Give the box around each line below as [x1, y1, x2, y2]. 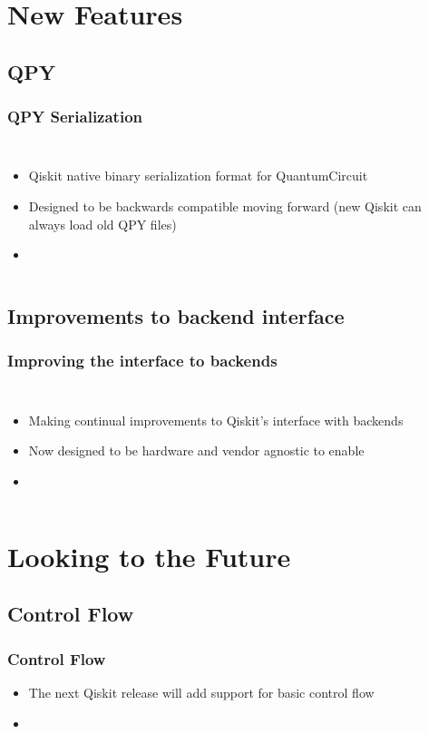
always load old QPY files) [28, 214, 177, 233]
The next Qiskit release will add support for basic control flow [28, 682, 375, 701]
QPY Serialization [7, 105, 143, 128]
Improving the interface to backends [7, 349, 278, 372]
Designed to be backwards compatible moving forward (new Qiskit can [28, 196, 422, 215]
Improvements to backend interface [7, 302, 345, 330]
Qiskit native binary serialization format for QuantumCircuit [28, 166, 368, 185]
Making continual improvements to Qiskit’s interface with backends [28, 410, 404, 429]
